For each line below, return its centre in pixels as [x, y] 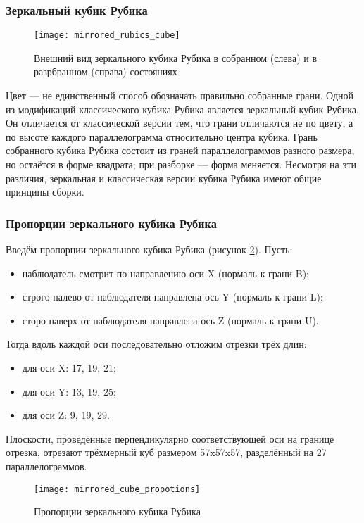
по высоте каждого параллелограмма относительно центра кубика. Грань [162, 136]
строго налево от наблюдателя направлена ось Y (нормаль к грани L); [172, 297]
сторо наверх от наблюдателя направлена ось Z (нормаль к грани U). [170, 320]
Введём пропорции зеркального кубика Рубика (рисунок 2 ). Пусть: [149, 250]
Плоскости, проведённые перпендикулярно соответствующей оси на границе [170, 438]
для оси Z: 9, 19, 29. [66, 415]
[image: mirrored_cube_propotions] [117, 489]
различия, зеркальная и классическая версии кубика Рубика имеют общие [164, 178]
